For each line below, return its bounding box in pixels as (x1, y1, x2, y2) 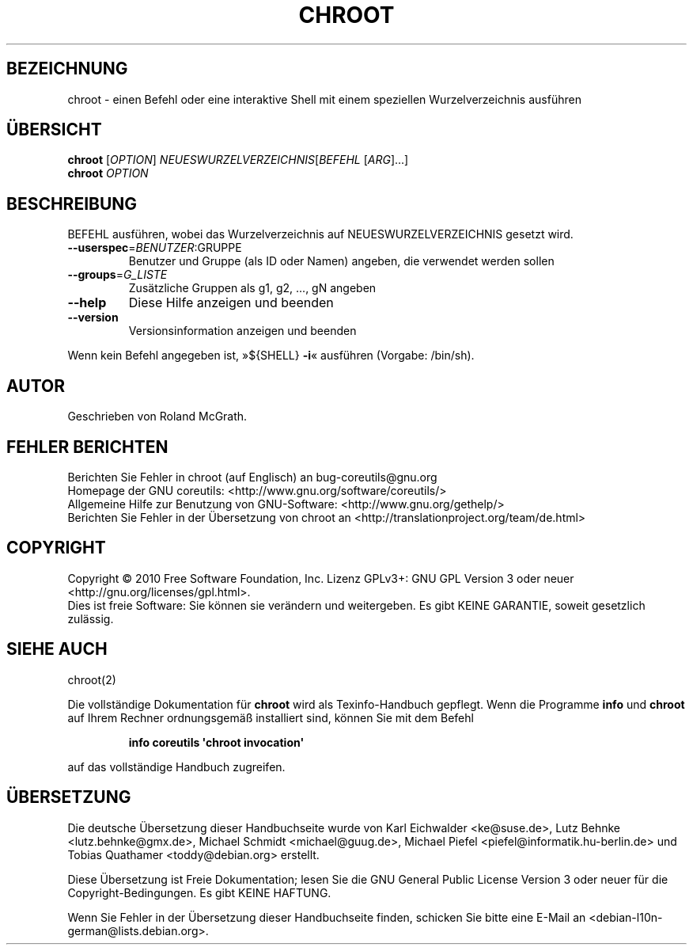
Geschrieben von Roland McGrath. (67, 409, 248, 424)
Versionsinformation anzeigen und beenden (128, 324, 357, 338)
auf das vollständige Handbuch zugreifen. (67, 759, 286, 774)
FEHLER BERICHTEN (6, 436, 169, 457)
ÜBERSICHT (6, 120, 102, 140)
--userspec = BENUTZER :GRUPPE (67, 241, 242, 255)
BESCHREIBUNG (6, 193, 138, 214)
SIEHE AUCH (6, 639, 108, 660)
